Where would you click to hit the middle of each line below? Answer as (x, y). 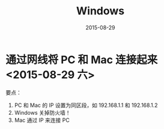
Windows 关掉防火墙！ (42, 112)
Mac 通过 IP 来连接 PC (42, 120)
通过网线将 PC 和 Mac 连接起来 (82, 59)
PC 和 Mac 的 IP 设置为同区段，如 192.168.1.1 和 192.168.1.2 (86, 105)
